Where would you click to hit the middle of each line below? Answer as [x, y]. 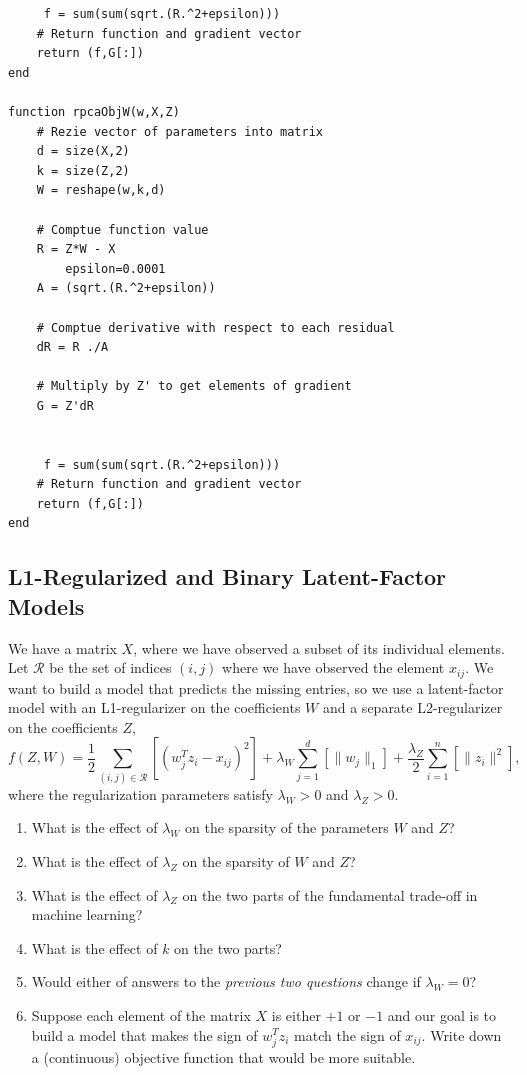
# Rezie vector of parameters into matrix [179, 131]
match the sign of [347, 1034]
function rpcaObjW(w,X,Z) [94, 111]
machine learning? [87, 914]
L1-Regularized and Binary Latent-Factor [227, 576]
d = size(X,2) [83, 151]
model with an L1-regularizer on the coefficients [154, 707]
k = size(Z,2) [83, 170]
